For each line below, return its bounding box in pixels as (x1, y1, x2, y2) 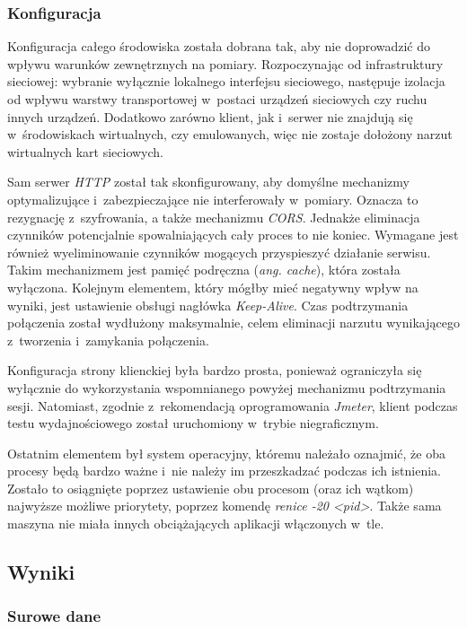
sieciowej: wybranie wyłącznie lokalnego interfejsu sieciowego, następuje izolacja (7, 72, 445, 91)
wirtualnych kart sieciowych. (7, 142, 163, 161)
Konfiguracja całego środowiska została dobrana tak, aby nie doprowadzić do (7, 37, 431, 56)
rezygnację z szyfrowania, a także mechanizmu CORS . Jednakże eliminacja (7, 207, 420, 226)
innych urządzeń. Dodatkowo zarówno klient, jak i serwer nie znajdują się (7, 107, 413, 126)
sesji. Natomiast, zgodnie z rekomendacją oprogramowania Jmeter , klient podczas (7, 396, 458, 415)
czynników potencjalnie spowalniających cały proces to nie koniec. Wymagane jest (7, 225, 459, 244)
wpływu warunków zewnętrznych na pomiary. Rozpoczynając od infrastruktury (7, 54, 444, 73)
